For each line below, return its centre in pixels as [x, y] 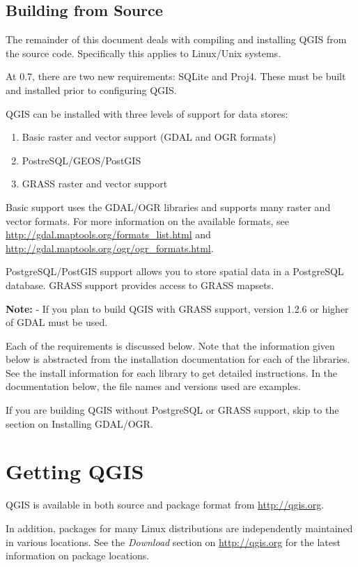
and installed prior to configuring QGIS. [91, 90]
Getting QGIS [75, 471]
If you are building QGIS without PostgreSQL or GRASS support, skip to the [172, 410]
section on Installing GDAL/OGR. [79, 423]
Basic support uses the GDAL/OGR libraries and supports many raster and [168, 207]
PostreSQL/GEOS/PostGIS [81, 160]
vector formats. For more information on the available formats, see [148, 220]
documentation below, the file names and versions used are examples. [153, 386]
